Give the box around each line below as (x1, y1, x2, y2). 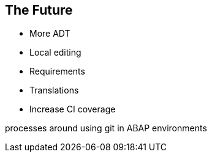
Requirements (29, 66, 85, 77)
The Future (5, 2, 73, 18)
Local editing (29, 47, 81, 58)
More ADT (29, 28, 70, 39)
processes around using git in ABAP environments (5, 123, 207, 134)
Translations (29, 85, 79, 96)
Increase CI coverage (29, 104, 116, 115)
